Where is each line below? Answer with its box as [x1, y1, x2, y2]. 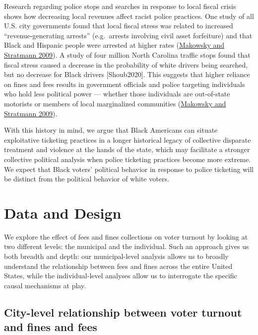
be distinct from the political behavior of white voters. [4, 173, 169, 184]
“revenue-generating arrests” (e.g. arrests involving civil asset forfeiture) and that [4, 30, 253, 40]
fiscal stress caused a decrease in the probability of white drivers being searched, [4, 59, 248, 70]
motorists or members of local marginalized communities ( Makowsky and [4, 98, 226, 108]
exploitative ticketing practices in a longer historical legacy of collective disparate [4, 134, 251, 145]
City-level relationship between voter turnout [4, 304, 242, 320]
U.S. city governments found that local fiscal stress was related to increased [4, 20, 233, 31]
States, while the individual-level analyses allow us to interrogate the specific [4, 270, 237, 281]
